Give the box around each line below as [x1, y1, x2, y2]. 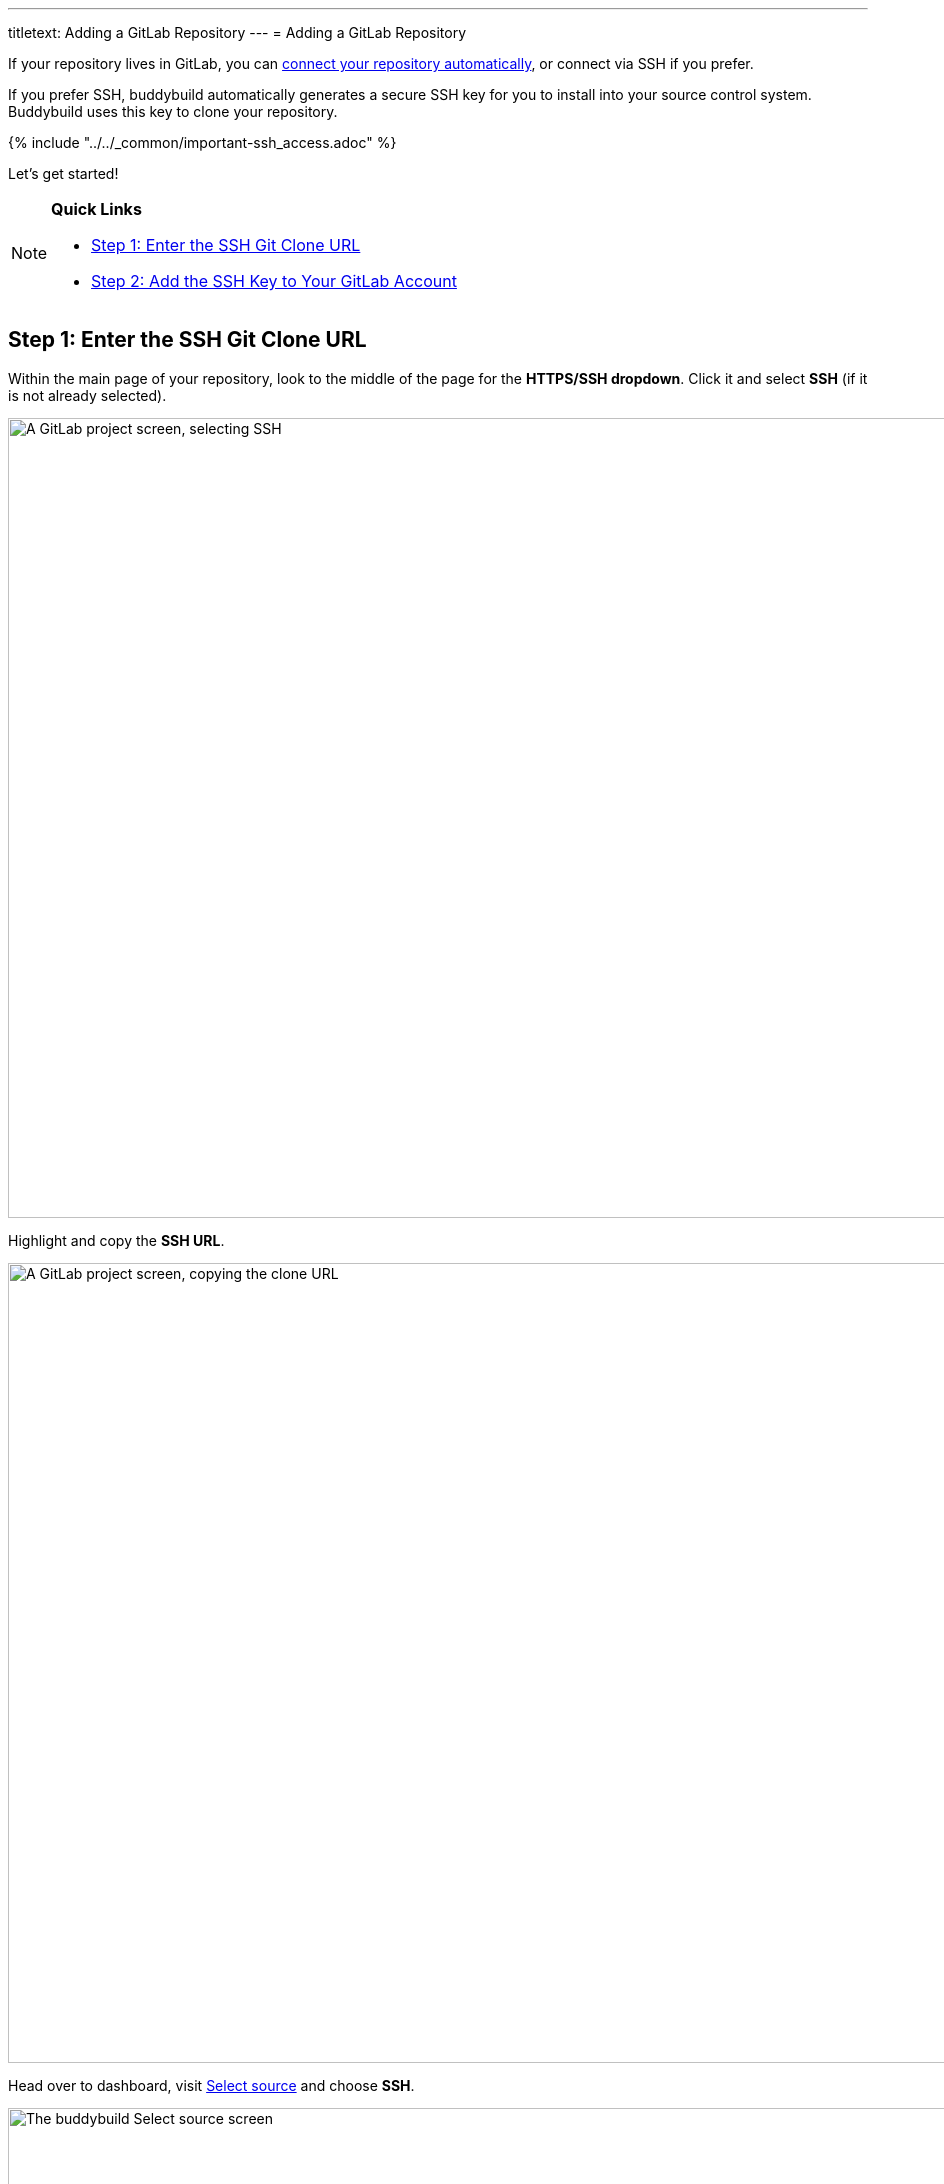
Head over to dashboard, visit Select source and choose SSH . [8, 2076, 415, 2094]
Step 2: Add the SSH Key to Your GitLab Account [91, 271, 457, 291]
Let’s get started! [8, 165, 119, 182]
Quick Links [51, 199, 142, 219]
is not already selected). [8, 386, 167, 404]
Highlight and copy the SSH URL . [8, 1231, 225, 1249]
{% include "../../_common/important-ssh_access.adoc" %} [8, 134, 397, 151]
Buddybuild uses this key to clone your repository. [8, 103, 338, 120]
